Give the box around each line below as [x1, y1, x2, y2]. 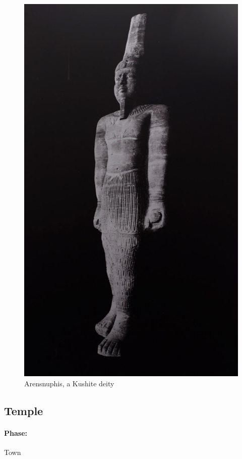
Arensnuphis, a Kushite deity [24, 378, 114, 388]
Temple [4, 402, 43, 418]
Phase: [4, 427, 27, 438]
